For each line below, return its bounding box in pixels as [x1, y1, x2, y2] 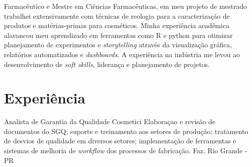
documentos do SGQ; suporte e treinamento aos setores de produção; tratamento [4, 126, 249, 136]
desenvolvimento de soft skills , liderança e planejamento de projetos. [4, 59, 210, 69]
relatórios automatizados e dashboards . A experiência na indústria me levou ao [4, 49, 240, 59]
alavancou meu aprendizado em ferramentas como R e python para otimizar [4, 30, 233, 40]
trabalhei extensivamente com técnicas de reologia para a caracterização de [4, 10, 230, 21]
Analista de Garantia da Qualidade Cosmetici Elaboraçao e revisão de [4, 116, 216, 127]
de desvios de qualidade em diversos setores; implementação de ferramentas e [4, 135, 236, 146]
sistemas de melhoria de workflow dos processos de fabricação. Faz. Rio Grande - [4, 145, 248, 156]
